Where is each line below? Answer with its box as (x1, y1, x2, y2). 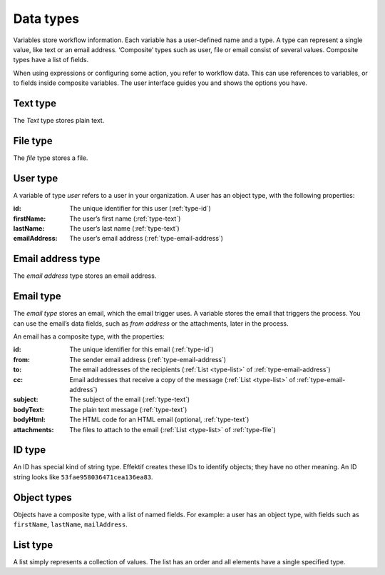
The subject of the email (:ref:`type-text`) (69, 395, 190, 404)
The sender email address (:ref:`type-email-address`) (69, 355, 227, 364)
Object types (13, 491, 72, 504)
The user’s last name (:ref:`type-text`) (69, 224, 180, 232)
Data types (13, 11, 80, 26)
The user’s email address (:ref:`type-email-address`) (69, 234, 224, 243)
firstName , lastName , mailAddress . (13, 520, 128, 529)
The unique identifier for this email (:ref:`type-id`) (69, 345, 214, 354)
